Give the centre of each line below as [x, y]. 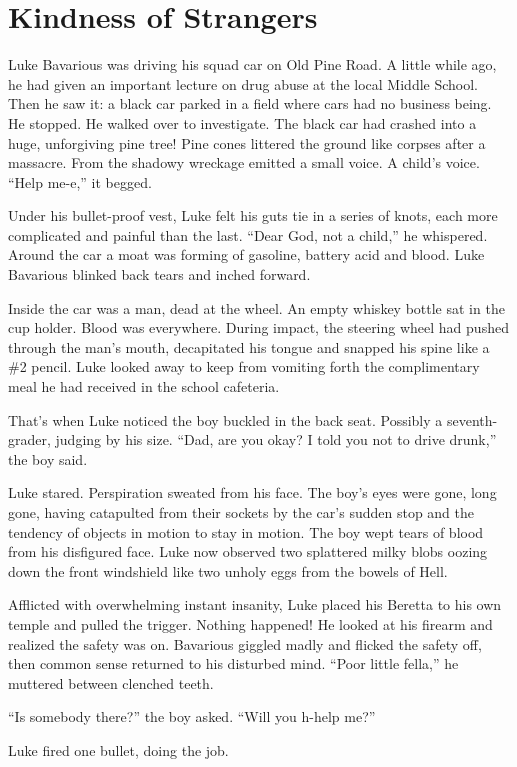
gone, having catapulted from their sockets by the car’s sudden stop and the [241, 512]
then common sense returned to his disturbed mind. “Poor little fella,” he [233, 663]
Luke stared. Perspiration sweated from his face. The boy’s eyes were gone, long [252, 492]
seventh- [472, 419]
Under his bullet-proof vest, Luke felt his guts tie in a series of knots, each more [253, 215]
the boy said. [48, 458]
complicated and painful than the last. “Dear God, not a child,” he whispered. [248, 234]
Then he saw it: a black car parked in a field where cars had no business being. [250, 103]
